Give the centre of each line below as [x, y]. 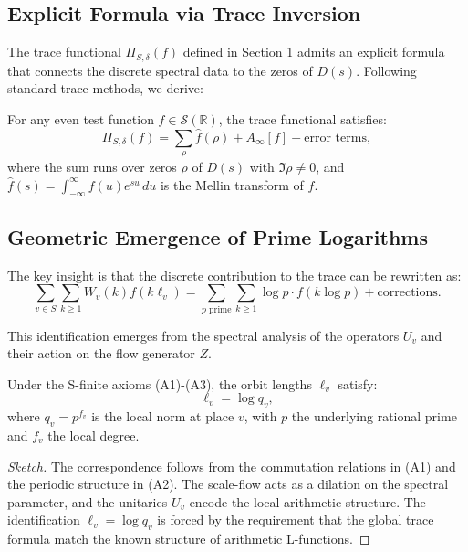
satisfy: [358, 383]
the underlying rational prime [374, 416]
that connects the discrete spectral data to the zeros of [160, 70]
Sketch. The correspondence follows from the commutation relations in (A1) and [232, 466]
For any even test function [81, 118]
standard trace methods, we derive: [105, 88]
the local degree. [94, 435]
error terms [335, 138]
